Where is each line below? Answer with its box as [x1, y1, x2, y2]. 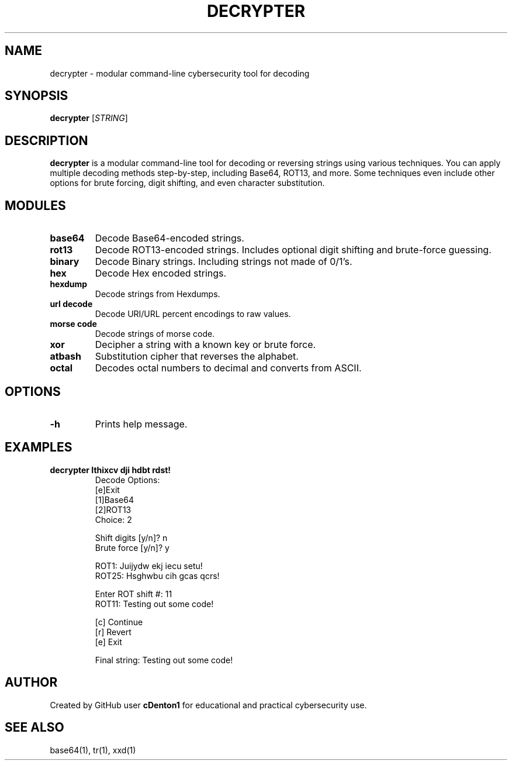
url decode [50, 299, 93, 309]
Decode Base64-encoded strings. [95, 232, 244, 244]
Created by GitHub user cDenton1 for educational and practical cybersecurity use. [50, 699, 367, 710]
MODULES [5, 198, 66, 213]
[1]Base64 [95, 494, 134, 505]
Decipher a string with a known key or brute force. [95, 339, 316, 351]
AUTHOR [5, 675, 58, 690]
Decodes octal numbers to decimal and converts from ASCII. [95, 362, 362, 374]
